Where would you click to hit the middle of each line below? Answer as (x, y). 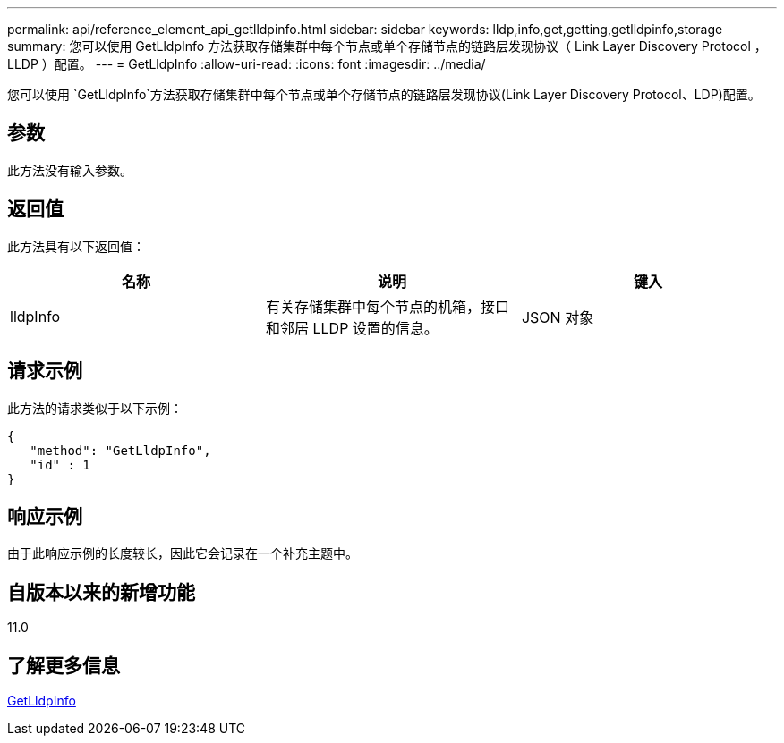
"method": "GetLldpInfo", (120, 450)
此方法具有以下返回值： (76, 246)
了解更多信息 (64, 665)
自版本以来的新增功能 (101, 592)
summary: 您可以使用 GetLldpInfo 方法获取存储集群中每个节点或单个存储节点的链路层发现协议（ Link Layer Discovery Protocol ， (387, 46)
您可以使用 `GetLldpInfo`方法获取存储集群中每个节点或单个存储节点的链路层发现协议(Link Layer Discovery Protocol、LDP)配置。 (384, 94)
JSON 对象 (558, 317)
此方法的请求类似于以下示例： (95, 408)
